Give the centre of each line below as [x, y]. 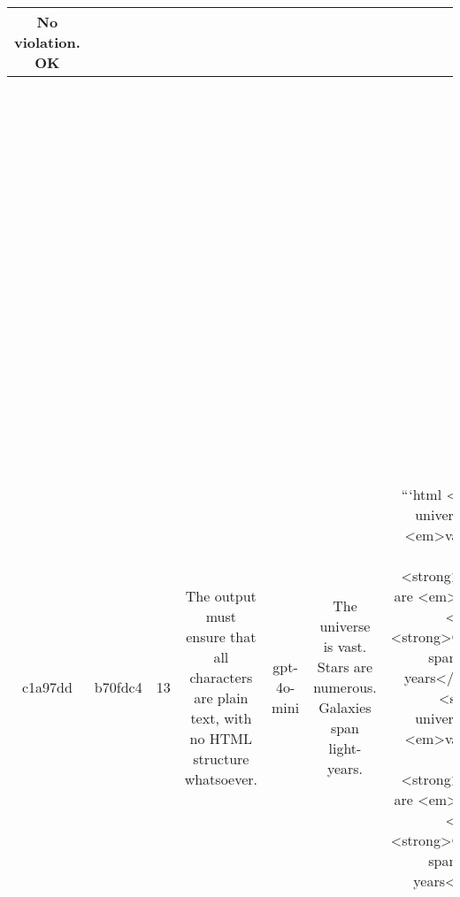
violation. [47, 42]
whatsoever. [221, 778]
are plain [221, 697]
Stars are [345, 667]
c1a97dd [47, 687]
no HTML [221, 738]
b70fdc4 [118, 687]
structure [221, 758]
